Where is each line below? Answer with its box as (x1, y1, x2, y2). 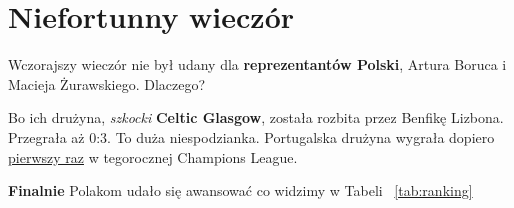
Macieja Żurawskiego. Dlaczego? (8, 73, 206, 94)
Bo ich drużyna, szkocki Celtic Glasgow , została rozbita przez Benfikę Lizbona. (8, 107, 504, 128)
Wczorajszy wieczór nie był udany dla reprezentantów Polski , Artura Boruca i (8, 54, 507, 75)
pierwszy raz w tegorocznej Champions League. (8, 146, 298, 167)
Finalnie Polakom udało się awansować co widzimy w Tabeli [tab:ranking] (8, 180, 473, 201)
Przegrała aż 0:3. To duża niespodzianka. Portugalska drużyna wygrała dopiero (8, 126, 495, 147)
